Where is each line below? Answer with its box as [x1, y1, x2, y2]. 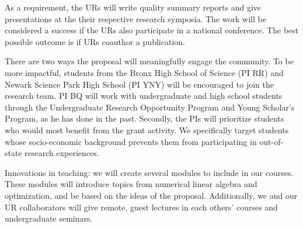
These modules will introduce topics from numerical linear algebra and [5, 178, 257, 190]
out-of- [259, 135, 284, 147]
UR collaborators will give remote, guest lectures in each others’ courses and [5, 201, 278, 213]
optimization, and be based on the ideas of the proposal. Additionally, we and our [5, 189, 298, 201]
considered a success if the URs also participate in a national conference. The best [5, 24, 299, 36]
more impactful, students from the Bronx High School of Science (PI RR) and [5, 66, 284, 78]
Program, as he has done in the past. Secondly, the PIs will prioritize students [5, 112, 284, 125]
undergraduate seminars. [5, 212, 93, 224]
